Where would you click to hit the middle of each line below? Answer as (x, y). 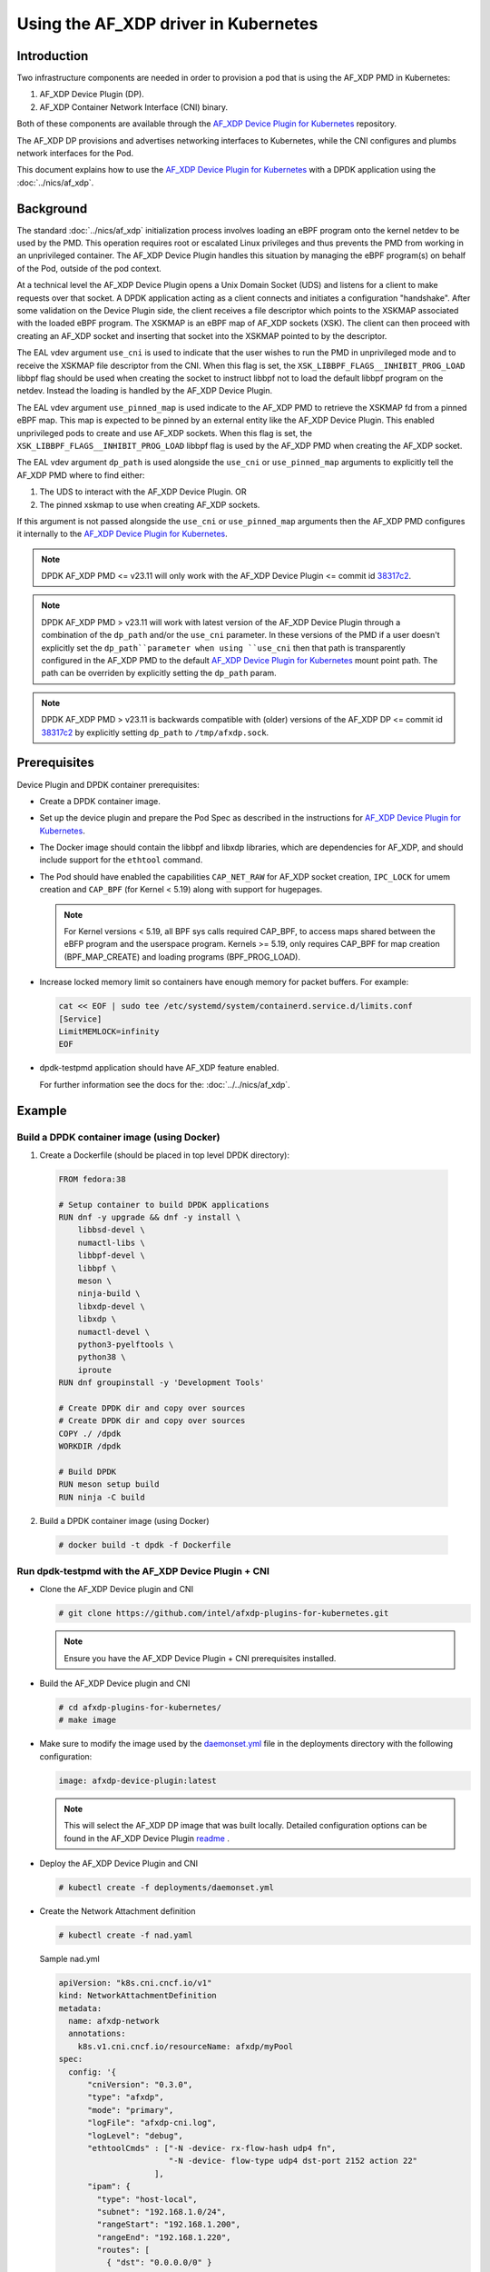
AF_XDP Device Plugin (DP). (92, 95)
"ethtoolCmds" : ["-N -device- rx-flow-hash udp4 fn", (212, 2148)
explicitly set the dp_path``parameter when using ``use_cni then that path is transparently (223, 648)
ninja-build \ (109, 1294)
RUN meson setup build (109, 1485)
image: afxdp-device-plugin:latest (137, 1780)
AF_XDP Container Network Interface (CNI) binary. (134, 107)
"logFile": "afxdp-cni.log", (152, 2123)
